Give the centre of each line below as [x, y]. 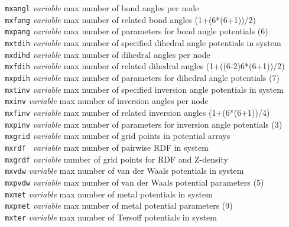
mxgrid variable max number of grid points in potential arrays [118, 136]
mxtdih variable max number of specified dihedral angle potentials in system [143, 42]
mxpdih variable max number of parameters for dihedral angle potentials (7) [142, 77]
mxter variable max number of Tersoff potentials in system [111, 217]
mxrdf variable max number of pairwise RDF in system [107, 147]
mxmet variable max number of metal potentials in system [109, 194]
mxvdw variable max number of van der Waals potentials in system [124, 171]
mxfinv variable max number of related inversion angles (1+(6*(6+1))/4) [137, 112]
